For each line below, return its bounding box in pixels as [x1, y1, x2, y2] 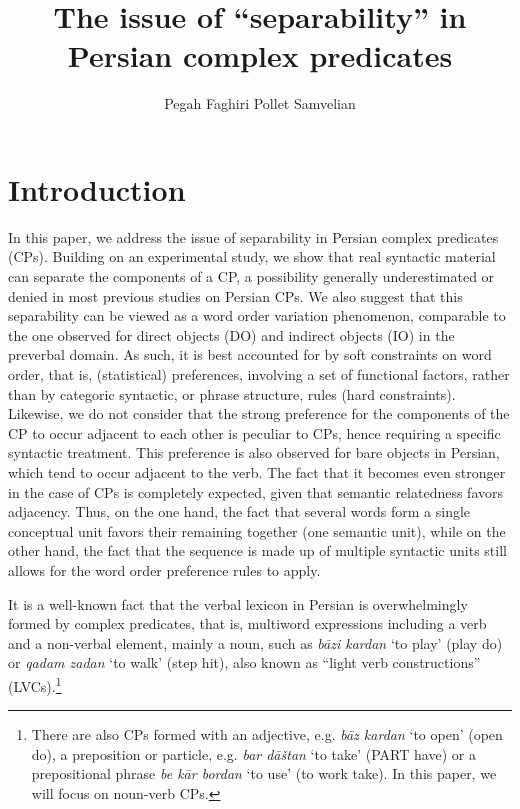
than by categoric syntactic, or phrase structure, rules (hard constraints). [8, 383, 456, 404]
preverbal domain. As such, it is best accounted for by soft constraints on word [8, 344, 492, 365]
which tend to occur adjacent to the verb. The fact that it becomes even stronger [8, 461, 506, 482]
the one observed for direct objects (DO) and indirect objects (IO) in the [8, 324, 455, 345]
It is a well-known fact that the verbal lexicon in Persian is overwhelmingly [8, 593, 468, 614]
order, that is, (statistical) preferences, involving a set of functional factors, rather [8, 364, 510, 384]
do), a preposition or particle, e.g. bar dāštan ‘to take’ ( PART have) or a [31, 743, 476, 764]
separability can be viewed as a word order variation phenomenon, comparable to [8, 305, 506, 326]
